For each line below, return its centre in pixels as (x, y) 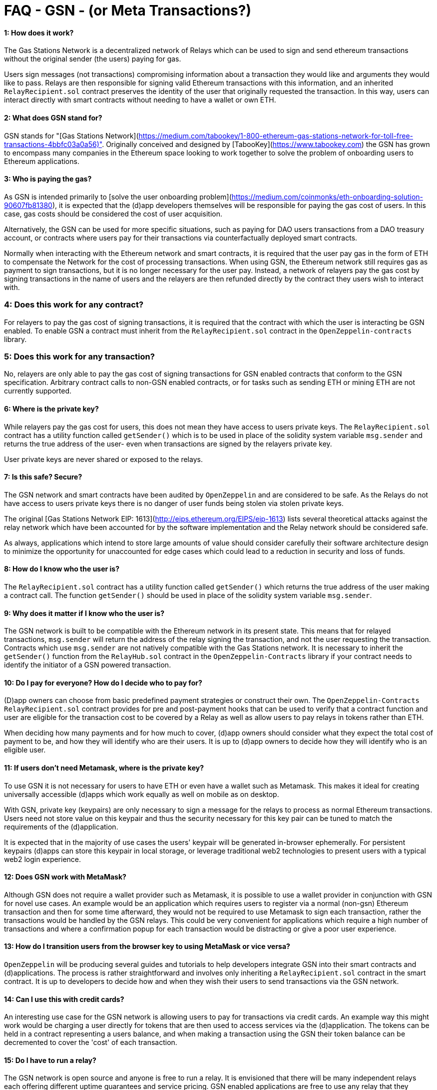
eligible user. (25, 750)
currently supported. (38, 391)
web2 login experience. (43, 859)
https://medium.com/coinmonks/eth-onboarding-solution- (327, 196)
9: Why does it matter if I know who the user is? (84, 613)
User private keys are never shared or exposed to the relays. (103, 459)
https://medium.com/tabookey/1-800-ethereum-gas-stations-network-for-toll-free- (276, 135)
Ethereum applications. (42, 161)
